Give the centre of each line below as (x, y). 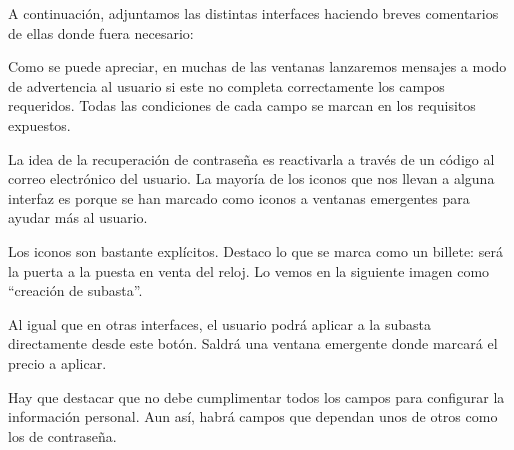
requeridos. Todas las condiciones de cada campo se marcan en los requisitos (242, 105)
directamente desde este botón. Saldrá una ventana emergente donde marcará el (253, 343)
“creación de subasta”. (75, 290)
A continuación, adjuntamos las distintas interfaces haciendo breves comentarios (253, 13)
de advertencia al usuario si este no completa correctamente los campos (226, 85)
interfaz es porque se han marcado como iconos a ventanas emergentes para (239, 197)
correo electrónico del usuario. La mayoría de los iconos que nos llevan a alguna (251, 178)
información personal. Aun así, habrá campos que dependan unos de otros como (253, 416)
